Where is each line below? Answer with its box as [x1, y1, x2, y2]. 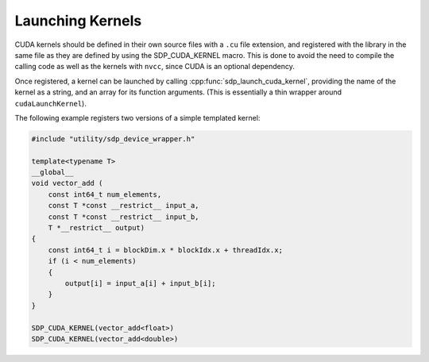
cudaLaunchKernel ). [14, 98, 87, 108]
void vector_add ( [31, 179, 103, 188]
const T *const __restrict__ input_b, [48, 212, 199, 221]
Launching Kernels [14, 12, 142, 29]
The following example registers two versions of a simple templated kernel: [14, 113, 261, 122]
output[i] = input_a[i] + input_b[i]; [64, 279, 216, 287]
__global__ [31, 168, 74, 177]
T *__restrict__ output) [48, 223, 145, 232]
